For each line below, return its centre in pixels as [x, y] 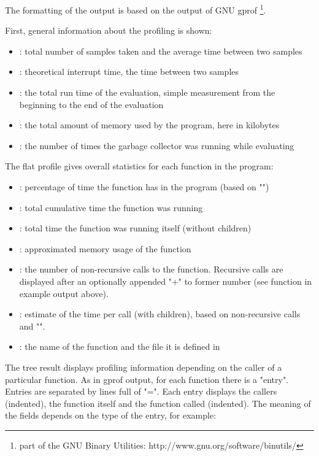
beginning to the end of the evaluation [91, 104]
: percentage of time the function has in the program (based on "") [144, 187]
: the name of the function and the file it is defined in [120, 346]
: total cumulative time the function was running [111, 207]
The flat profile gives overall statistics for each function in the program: [139, 166]
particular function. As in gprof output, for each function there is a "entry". [147, 379]
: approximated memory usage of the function [105, 248]
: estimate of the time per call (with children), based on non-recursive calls [160, 314]
